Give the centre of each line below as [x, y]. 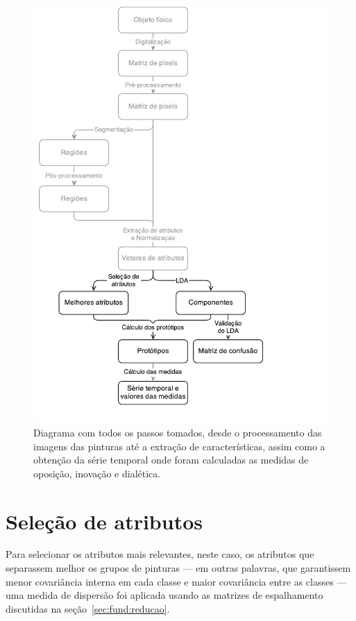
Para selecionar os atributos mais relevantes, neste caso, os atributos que [160, 554]
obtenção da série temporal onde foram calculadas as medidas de [171, 460]
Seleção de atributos [104, 521]
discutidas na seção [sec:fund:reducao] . [88, 608]
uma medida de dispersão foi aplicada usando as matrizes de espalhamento [164, 595]
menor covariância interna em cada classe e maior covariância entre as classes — [176, 581]
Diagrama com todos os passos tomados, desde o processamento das [178, 432]
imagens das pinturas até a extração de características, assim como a [179, 446]
